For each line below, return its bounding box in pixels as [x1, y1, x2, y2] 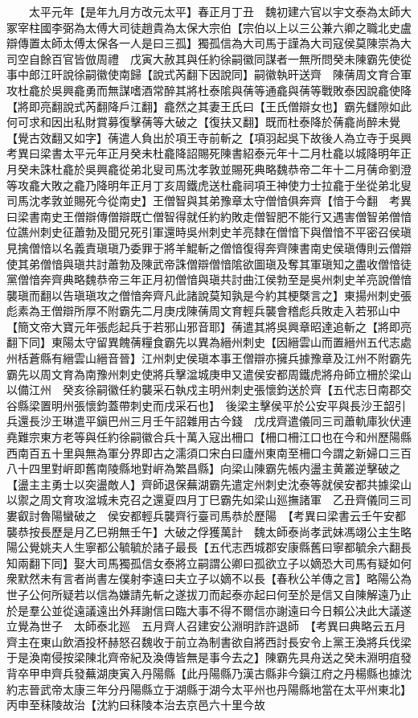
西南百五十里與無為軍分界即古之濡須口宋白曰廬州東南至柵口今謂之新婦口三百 [6, 444, 412, 461]
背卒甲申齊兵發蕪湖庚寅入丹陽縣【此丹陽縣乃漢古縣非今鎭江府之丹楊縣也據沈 [6, 664, 412, 681]
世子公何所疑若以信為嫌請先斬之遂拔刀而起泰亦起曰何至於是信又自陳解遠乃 [6, 585, 400, 602]
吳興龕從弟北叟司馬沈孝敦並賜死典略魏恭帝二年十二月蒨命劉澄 [84, 160, 412, 177]
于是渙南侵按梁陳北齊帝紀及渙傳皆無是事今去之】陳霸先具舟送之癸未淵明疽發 [6, 649, 412, 666]
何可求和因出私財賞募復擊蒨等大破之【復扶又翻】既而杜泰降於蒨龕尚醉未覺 [6, 113, 400, 130]
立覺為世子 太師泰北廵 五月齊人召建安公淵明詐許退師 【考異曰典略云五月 [6, 617, 406, 634]
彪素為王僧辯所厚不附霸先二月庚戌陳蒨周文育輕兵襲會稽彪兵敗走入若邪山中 [6, 302, 400, 319]
